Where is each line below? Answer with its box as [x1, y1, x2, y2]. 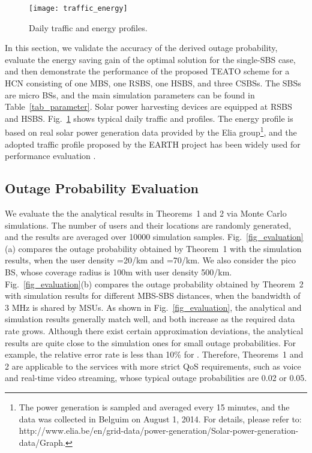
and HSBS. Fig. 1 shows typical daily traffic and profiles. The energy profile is [5, 112, 293, 124]
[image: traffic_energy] [29, 4, 128, 13]
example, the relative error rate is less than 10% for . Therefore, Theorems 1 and [5, 348, 304, 361]
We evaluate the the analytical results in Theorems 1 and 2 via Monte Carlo [5, 207, 287, 220]
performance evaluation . [5, 149, 96, 162]
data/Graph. [19, 436, 65, 448]
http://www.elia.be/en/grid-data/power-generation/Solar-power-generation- [19, 424, 299, 437]
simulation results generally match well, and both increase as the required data [5, 313, 295, 325]
